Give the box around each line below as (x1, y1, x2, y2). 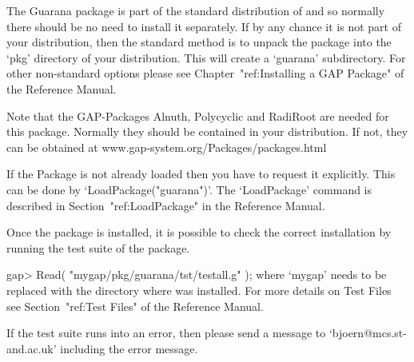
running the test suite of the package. (6, 239, 190, 256)
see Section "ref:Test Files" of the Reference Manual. (6, 297, 264, 314)
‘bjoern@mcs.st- (328, 324, 407, 341)
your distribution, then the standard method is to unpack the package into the (6, 34, 392, 50)
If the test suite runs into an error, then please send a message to (6, 324, 326, 341)
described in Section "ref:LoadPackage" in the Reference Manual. (6, 197, 325, 213)
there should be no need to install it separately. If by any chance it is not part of (6, 18, 401, 34)
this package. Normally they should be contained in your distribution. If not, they (6, 123, 408, 140)
